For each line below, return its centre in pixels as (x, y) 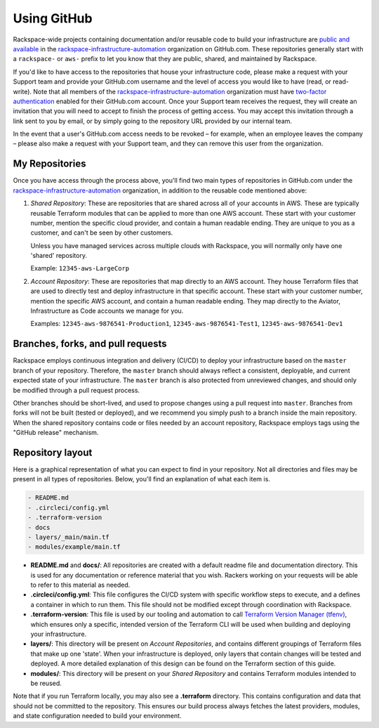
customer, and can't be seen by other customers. (102, 233)
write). (22, 91)
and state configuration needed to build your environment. (97, 716)
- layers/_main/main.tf (69, 537)
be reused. (46, 683)
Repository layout (53, 452)
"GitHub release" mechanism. (56, 433)
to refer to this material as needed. (80, 585)
